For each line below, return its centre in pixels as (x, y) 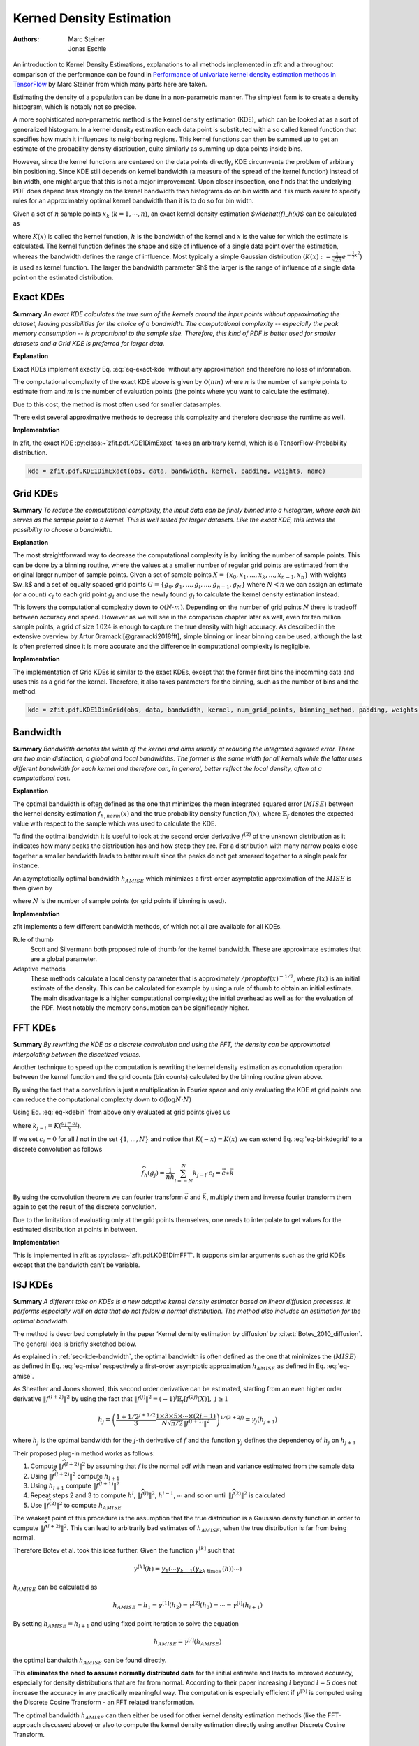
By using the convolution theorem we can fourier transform (98, 1197)
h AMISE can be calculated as (55, 1587)
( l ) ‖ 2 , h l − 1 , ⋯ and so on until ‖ (187, 1495)
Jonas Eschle (87, 48)
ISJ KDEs (33, 1285)
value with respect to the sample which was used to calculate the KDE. (115, 823)
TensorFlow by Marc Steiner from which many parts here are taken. (110, 85)
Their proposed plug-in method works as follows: (84, 1453)
